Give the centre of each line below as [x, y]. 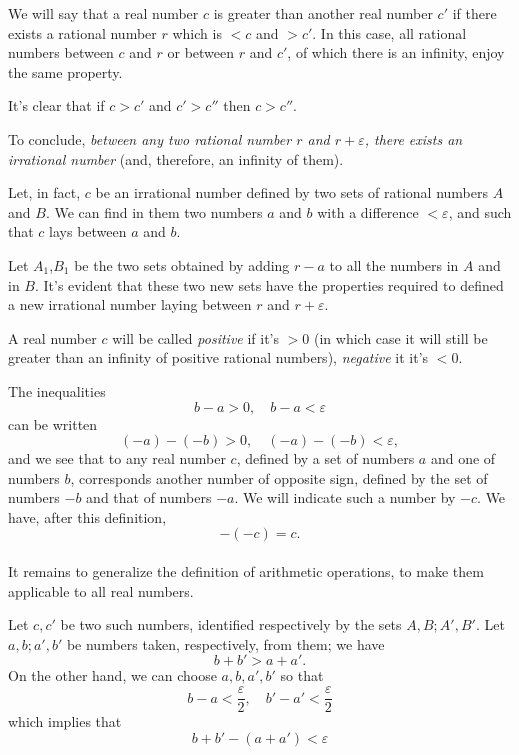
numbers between [61, 52]
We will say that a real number [103, 13]
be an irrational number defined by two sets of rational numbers [291, 192]
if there [474, 13]
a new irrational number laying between [130, 304]
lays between [88, 231]
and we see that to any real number [117, 458]
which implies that [65, 721]
